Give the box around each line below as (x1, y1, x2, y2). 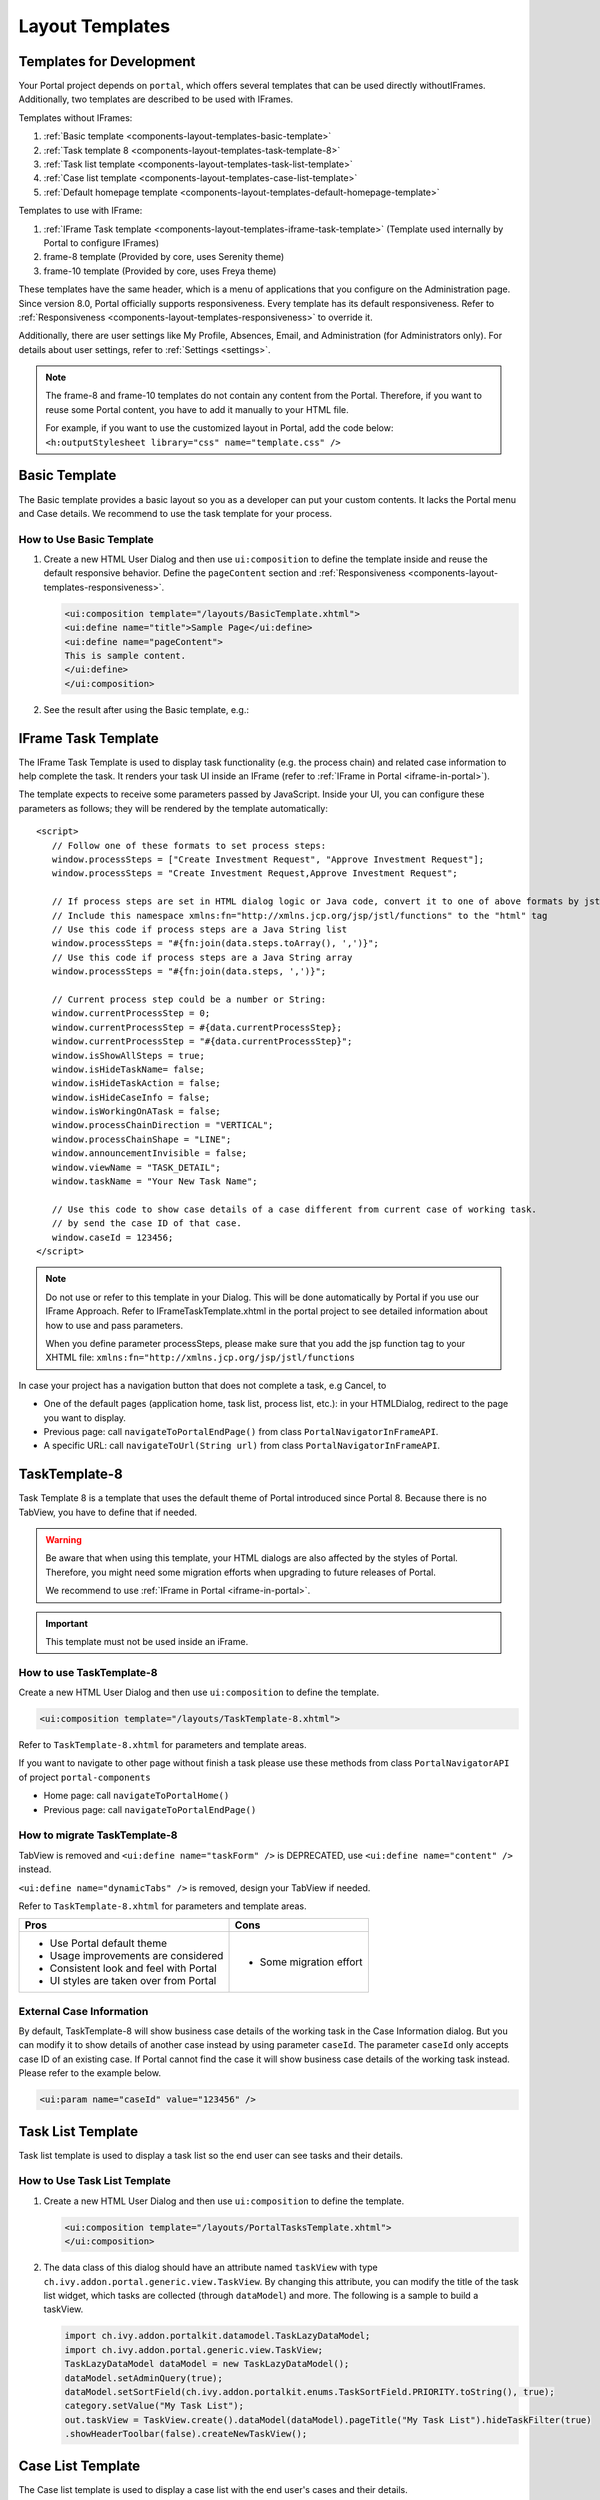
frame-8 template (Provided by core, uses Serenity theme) (43, 251, 285, 263)
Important (45, 1617, 89, 1629)
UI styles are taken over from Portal (49, 1974, 217, 1988)
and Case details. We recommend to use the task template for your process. (18, 507, 332, 519)
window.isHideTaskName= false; (51, 1063, 205, 1075)
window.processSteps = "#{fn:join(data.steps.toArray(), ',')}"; (51, 938, 379, 949)
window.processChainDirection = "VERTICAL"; (51, 1120, 274, 1131)
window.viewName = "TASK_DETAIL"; (51, 1161, 222, 1173)
